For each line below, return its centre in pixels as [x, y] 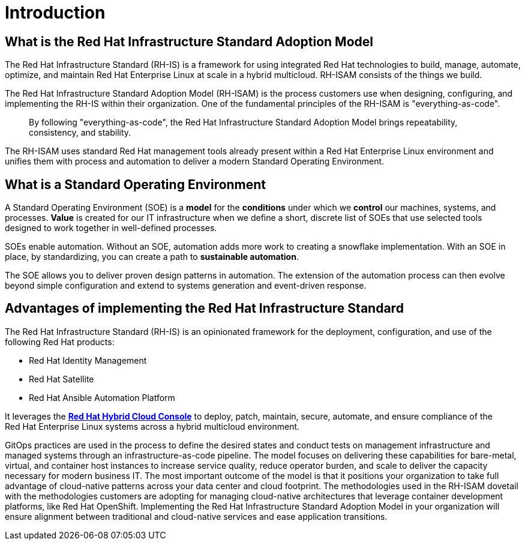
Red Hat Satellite [61, 379]
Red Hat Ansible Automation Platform [102, 397]
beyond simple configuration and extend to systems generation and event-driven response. [186, 286]
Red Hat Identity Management [88, 360]
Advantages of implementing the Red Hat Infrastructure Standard [204, 309]
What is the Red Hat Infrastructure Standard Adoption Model [189, 41]
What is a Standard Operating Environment [136, 184]
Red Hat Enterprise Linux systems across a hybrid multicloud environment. [152, 426]
